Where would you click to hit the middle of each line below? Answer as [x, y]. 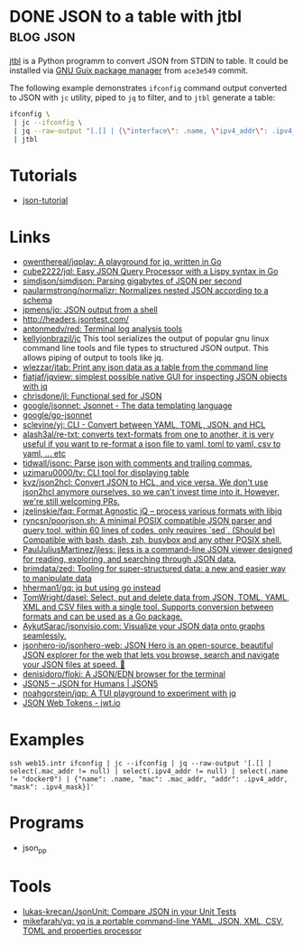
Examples [47, 740]
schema [37, 301]
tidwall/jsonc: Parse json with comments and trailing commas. [137, 463]
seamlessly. [44, 636]
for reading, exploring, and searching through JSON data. [129, 559]
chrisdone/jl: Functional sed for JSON [92, 396]
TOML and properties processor [82, 931]
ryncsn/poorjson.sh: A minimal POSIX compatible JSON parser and [147, 521]
